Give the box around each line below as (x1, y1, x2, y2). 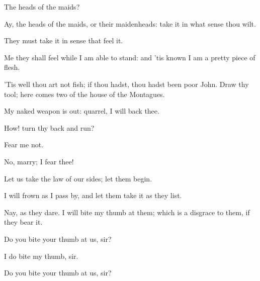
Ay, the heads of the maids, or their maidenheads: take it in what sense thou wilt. (4, 18, 256, 29)
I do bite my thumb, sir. (4, 250, 78, 261)
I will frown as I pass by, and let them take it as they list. (4, 190, 182, 201)
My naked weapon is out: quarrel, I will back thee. (4, 106, 159, 116)
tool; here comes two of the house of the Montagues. (4, 88, 165, 99)
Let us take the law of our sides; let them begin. (4, 173, 152, 183)
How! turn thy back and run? (4, 122, 95, 133)
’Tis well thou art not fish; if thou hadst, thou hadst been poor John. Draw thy (4, 78, 249, 89)
